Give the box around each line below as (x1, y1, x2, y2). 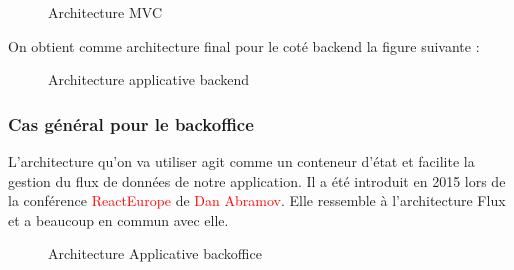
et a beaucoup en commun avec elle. (8, 209, 229, 230)
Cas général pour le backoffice (8, 111, 254, 136)
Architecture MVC (48, 2, 163, 22)
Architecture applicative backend (48, 69, 250, 90)
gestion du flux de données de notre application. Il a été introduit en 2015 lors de (8, 170, 506, 191)
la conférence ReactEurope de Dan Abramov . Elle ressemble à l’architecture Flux (8, 190, 506, 211)
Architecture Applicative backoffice (48, 243, 262, 264)
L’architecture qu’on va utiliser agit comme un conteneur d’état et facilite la (8, 151, 475, 171)
